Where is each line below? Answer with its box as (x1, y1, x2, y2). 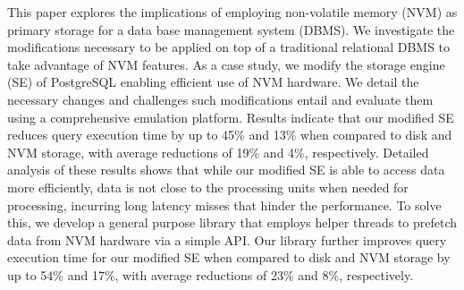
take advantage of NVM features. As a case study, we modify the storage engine (7, 55, 445, 73)
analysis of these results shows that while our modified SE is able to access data (7, 160, 445, 179)
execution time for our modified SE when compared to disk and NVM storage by (7, 248, 451, 267)
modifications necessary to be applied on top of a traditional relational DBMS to (7, 38, 451, 56)
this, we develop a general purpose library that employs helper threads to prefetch (7, 213, 458, 232)
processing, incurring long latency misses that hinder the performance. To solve (7, 195, 442, 214)
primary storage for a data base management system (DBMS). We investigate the (7, 20, 455, 38)
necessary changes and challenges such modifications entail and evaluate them (7, 90, 434, 108)
